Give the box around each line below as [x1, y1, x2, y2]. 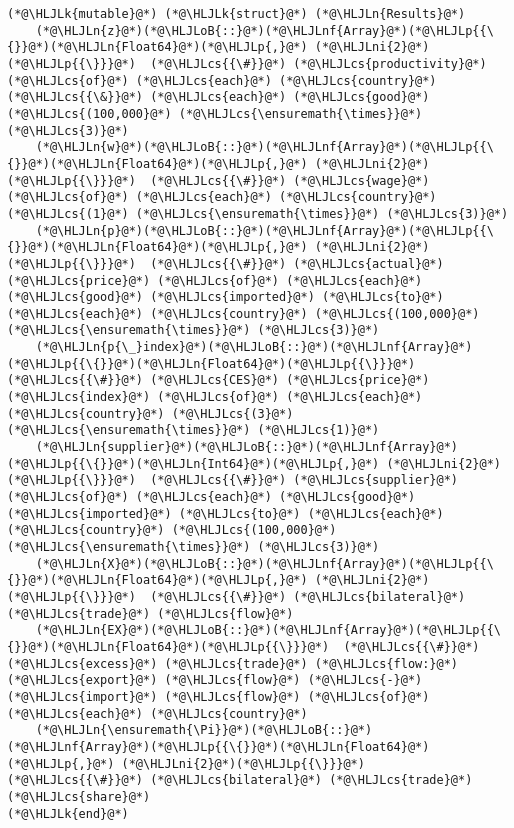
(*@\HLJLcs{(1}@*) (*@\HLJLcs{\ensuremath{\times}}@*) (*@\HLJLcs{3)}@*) [7, 206, 509, 221]
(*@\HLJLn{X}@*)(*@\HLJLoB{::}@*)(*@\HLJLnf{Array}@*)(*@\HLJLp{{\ [35, 556, 494, 571]
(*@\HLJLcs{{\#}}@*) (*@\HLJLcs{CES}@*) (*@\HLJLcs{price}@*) [7, 373, 430, 388]
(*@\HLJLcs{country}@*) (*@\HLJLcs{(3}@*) [7, 406, 294, 421]
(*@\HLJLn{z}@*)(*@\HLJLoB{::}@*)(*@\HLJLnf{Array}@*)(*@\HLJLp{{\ [35, 23, 494, 38]
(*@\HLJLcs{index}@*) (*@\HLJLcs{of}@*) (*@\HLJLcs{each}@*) [7, 390, 423, 405]
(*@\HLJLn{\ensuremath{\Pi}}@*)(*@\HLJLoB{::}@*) [35, 723, 373, 738]
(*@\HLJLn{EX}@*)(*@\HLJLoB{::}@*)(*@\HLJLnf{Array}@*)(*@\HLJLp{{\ [35, 623, 501, 638]
